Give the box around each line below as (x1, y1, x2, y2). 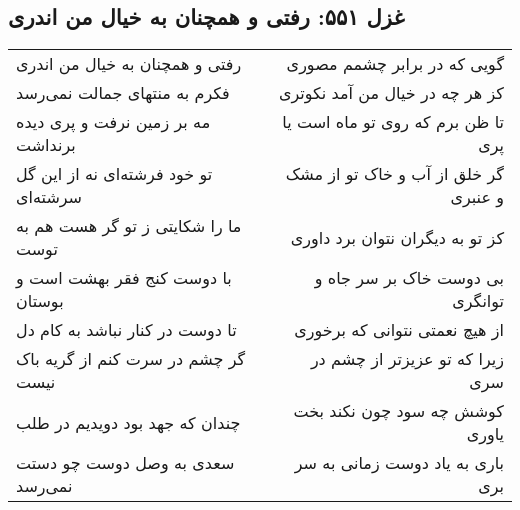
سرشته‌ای (16, 185, 83, 209)
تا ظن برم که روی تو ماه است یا (282, 110, 504, 134)
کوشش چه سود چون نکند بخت (293, 399, 504, 423)
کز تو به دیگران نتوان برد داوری (290, 225, 504, 249)
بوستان (16, 289, 64, 313)
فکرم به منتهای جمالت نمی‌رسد (16, 81, 230, 105)
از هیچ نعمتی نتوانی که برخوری (294, 318, 504, 342)
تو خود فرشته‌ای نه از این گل (16, 162, 213, 186)
